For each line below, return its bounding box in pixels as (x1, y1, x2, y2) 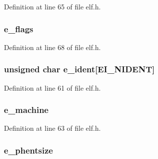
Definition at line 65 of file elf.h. (4, 1, 101, 11)
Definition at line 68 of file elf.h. (4, 42, 101, 52)
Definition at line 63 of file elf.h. (4, 123, 101, 133)
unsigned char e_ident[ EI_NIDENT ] (4, 63, 155, 75)
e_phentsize (4, 144, 53, 156)
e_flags (4, 22, 34, 35)
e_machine (4, 104, 49, 116)
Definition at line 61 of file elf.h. (4, 82, 101, 93)
